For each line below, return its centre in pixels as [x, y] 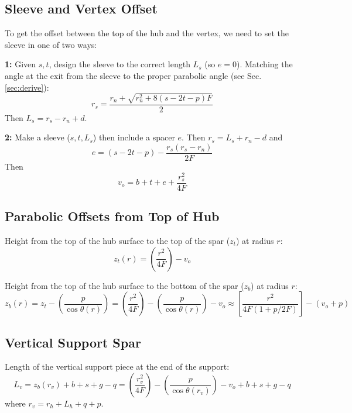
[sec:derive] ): [27, 87]
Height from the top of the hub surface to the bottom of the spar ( [124, 285]
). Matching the [265, 64]
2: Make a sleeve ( [37, 137]
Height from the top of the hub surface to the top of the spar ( [117, 240]
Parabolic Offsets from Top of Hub [112, 216]
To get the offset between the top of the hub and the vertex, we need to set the [147, 33]
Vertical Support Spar [73, 342]
